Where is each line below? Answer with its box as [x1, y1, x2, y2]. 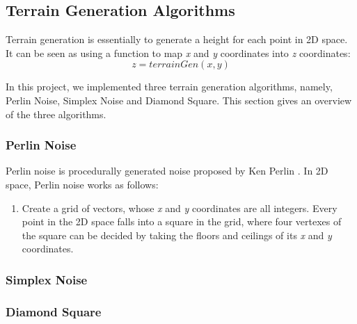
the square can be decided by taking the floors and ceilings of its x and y [22, 227, 332, 242]
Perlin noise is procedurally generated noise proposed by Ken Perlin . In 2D [6, 163, 328, 178]
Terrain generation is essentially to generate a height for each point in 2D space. [6, 32, 348, 47]
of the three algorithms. [6, 106, 106, 121]
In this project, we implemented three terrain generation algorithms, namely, [6, 79, 333, 94]
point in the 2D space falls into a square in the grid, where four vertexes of [22, 214, 342, 229]
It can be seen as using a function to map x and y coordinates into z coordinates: [6, 45, 351, 60]
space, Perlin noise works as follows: [6, 177, 159, 191]
